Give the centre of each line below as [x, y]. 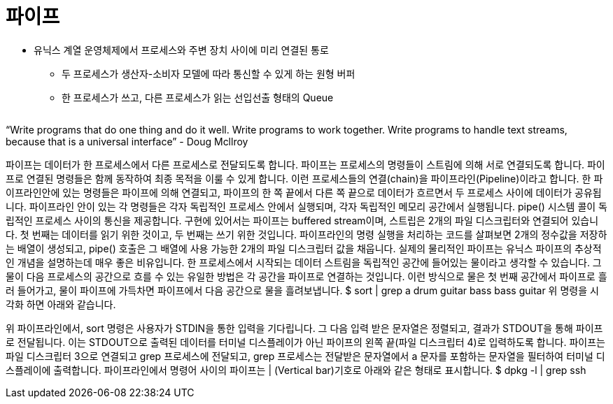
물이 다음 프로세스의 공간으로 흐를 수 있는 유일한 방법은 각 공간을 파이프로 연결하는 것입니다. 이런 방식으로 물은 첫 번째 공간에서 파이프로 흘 [306, 276]
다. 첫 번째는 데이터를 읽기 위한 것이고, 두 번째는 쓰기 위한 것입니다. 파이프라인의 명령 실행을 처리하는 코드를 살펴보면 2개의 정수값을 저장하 [306, 234]
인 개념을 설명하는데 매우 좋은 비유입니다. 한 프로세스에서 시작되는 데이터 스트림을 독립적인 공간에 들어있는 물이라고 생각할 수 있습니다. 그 [304, 262]
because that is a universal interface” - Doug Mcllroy [127, 141]
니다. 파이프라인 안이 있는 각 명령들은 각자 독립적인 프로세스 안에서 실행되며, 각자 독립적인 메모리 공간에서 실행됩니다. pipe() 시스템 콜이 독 [306, 206]
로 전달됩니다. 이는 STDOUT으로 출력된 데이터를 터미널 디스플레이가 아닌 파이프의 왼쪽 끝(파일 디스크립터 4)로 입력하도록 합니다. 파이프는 [305, 342]
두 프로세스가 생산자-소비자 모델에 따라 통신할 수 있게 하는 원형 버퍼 [209, 73]
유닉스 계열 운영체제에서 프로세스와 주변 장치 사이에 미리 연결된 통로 [181, 50]
